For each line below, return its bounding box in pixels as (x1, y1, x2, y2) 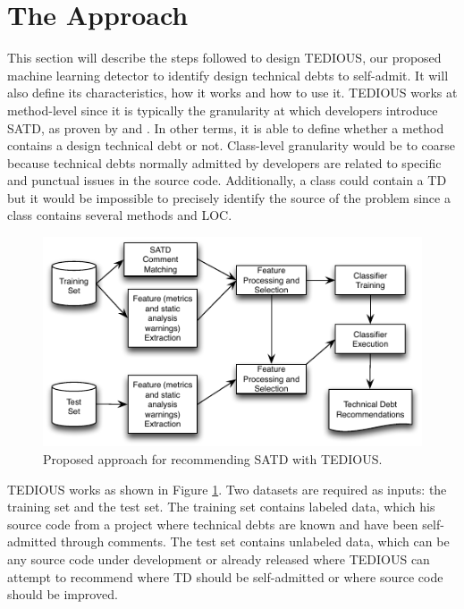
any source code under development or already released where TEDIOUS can (7, 550, 430, 568)
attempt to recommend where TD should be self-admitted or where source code (7, 567, 443, 586)
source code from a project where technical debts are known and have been (7, 514, 418, 533)
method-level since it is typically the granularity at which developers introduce (7, 100, 438, 119)
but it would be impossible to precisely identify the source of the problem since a (7, 188, 451, 207)
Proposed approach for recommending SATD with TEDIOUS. (43, 450, 383, 469)
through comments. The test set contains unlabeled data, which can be (60, 532, 450, 551)
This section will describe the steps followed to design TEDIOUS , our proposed (7, 48, 442, 67)
